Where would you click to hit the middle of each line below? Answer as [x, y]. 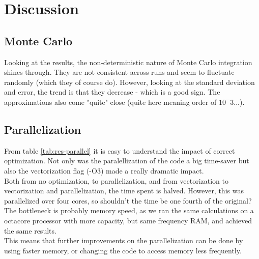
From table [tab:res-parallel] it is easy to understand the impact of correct [120, 150]
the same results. [30, 230]
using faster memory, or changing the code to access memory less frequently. [123, 250]
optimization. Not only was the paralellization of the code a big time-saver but [127, 161]
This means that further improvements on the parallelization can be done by [124, 240]
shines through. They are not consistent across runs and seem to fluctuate [119, 72]
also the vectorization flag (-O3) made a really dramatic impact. [104, 170]
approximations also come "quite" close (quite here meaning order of [110, 102]
